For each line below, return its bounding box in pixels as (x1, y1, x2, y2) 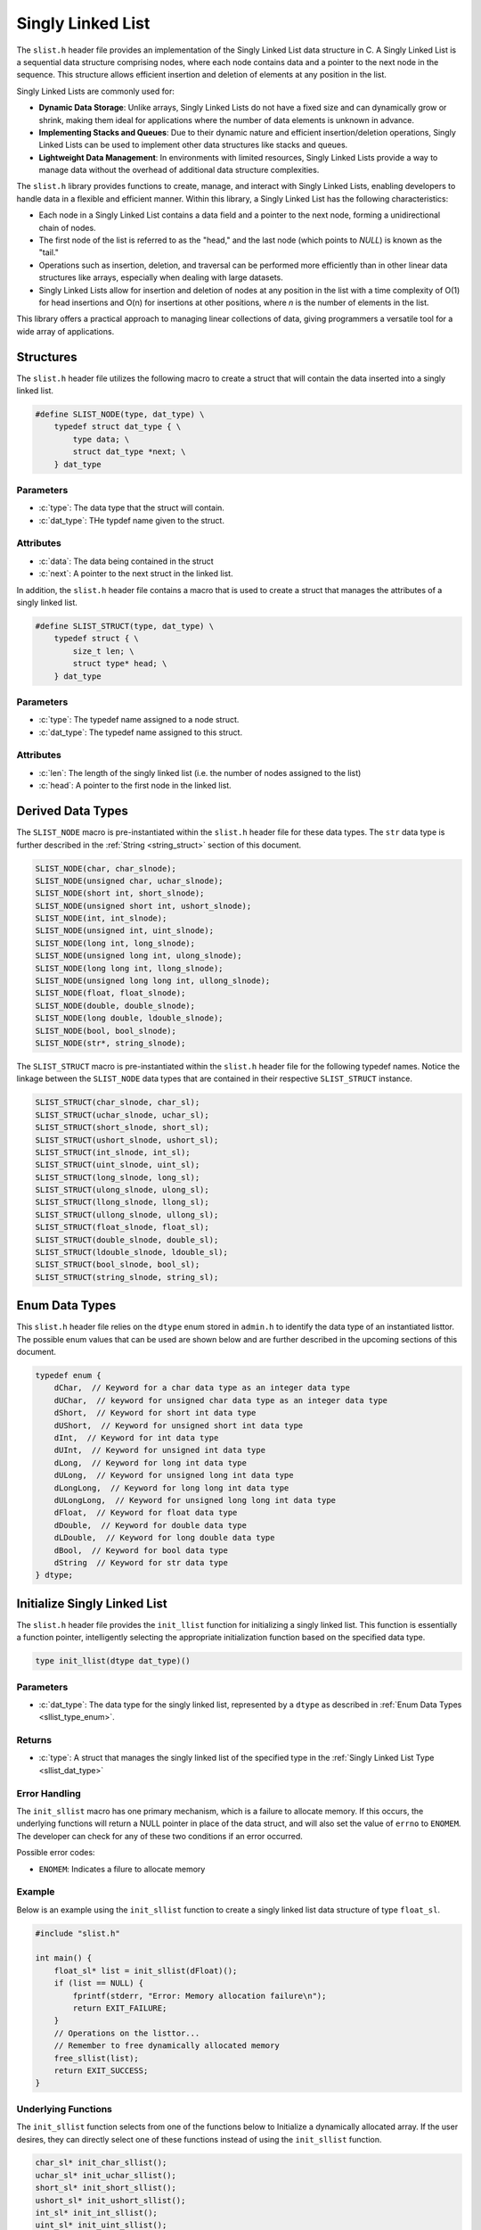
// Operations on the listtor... (53, 2028, 200, 2038)
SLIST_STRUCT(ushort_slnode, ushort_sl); (35, 1135, 219, 1145)
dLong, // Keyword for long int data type (53, 1458, 247, 1467)
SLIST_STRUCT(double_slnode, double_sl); (35, 1235, 219, 1244)
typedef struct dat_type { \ (53, 422, 182, 432)
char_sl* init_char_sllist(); (35, 2158, 167, 2168)
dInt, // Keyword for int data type (53, 1433, 219, 1443)
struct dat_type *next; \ (72, 447, 186, 457)
